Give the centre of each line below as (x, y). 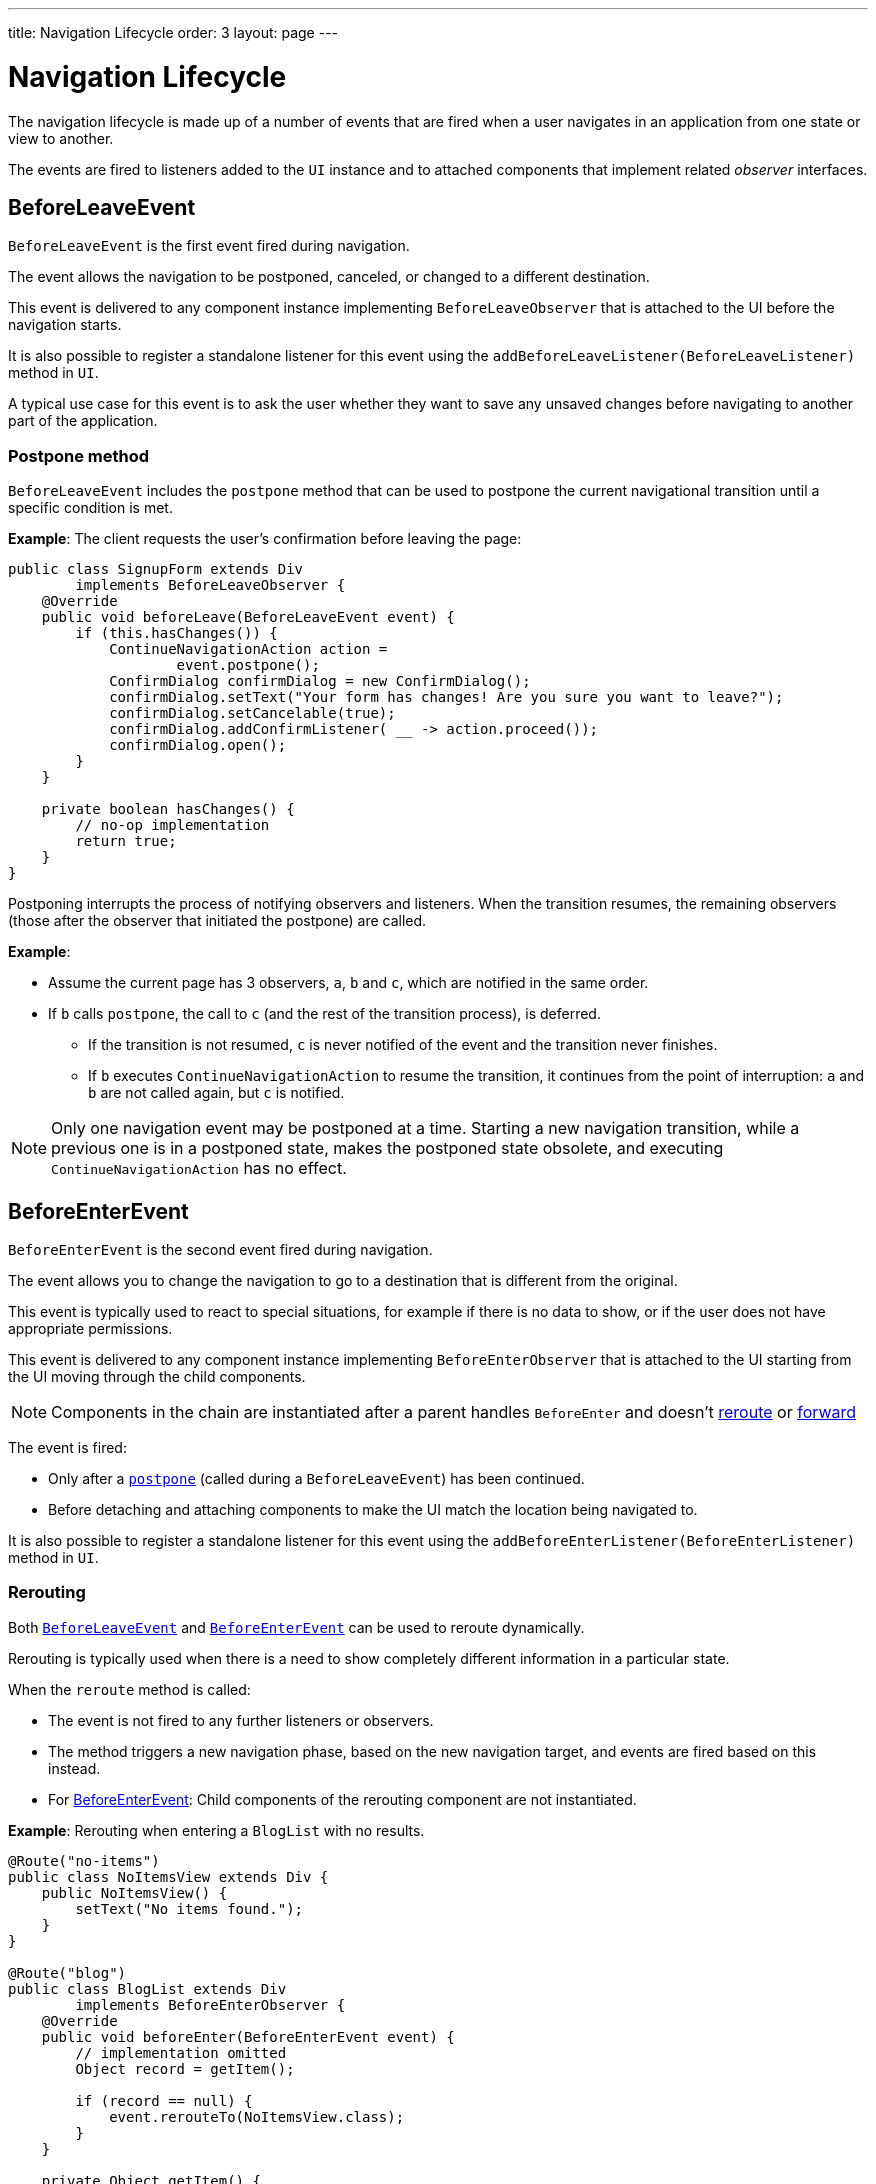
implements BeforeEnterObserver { (210, 2004)
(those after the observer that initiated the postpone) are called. (217, 921)
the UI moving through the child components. (157, 1376)
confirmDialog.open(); (198, 745)
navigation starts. (65, 325)
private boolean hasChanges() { (168, 809)
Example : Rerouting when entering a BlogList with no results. (216, 1830)
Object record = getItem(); (185, 2068)
